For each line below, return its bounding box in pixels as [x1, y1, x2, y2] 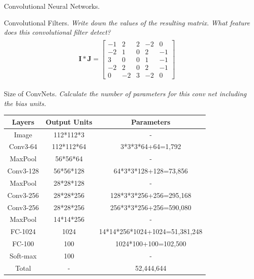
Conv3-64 [9, 141, 38, 151]
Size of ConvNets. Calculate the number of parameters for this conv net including [4, 88, 247, 98]
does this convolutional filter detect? [4, 27, 111, 37]
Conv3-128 [7, 166, 39, 176]
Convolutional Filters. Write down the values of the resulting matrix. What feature [4, 17, 250, 27]
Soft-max [9, 250, 37, 260]
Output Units [45, 116, 92, 127]
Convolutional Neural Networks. [4, 1, 100, 11]
